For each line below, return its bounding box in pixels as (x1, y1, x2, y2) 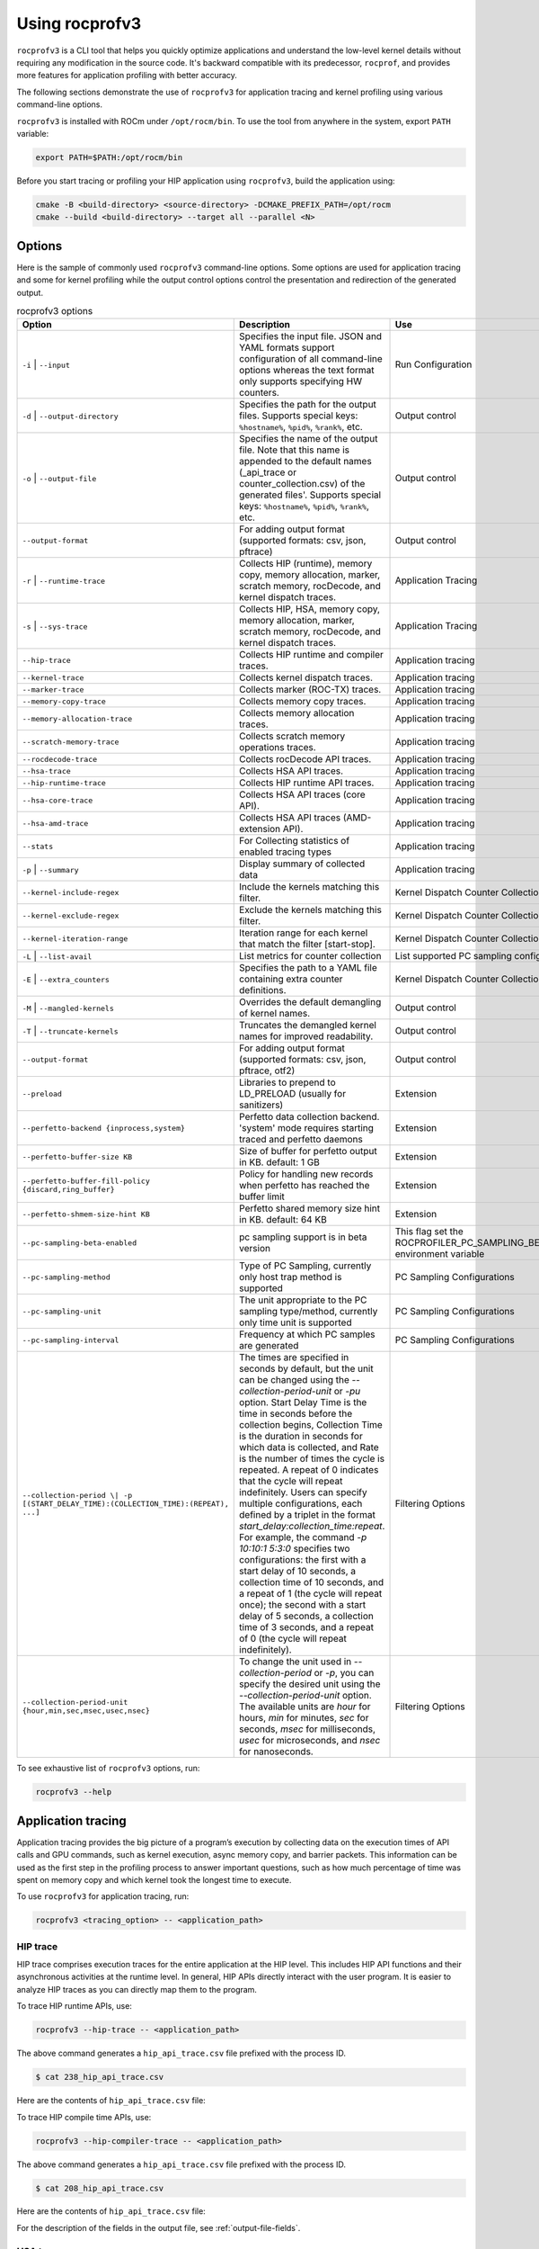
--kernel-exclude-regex (22, 910, 119, 920)
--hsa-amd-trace (22, 819, 89, 828)
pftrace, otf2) (239, 1064, 296, 1077)
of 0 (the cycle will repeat (239, 1633, 348, 1645)
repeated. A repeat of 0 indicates (239, 1464, 379, 1476)
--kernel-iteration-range (22, 934, 128, 944)
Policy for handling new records (239, 1168, 374, 1180)
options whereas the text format (239, 364, 375, 377)
